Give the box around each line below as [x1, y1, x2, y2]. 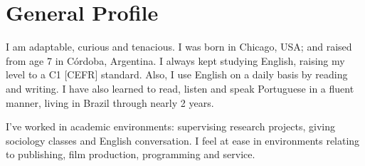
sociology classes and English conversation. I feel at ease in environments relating [6, 133, 360, 147]
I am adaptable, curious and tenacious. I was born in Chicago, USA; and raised [6, 39, 352, 54]
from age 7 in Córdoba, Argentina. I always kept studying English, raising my [6, 53, 345, 68]
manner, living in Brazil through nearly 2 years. [6, 95, 214, 110]
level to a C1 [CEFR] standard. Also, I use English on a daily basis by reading [6, 67, 348, 82]
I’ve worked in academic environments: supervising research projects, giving [6, 119, 335, 134]
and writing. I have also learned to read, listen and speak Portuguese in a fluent [6, 81, 354, 95]
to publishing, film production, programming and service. [6, 147, 255, 162]
